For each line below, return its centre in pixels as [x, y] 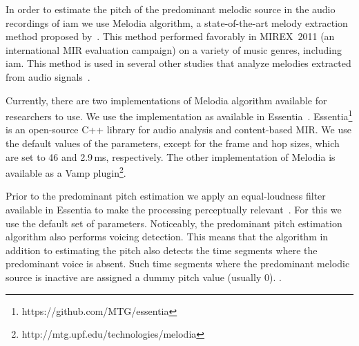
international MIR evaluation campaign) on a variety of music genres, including [174, 49]
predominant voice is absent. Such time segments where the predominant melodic [178, 263]
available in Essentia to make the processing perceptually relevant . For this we [174, 210]
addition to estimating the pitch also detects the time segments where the [162, 250]
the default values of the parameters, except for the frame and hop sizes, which [173, 143]
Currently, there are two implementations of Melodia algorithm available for [166, 100]
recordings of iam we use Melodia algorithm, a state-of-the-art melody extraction [177, 22]
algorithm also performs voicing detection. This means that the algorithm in [167, 237]
